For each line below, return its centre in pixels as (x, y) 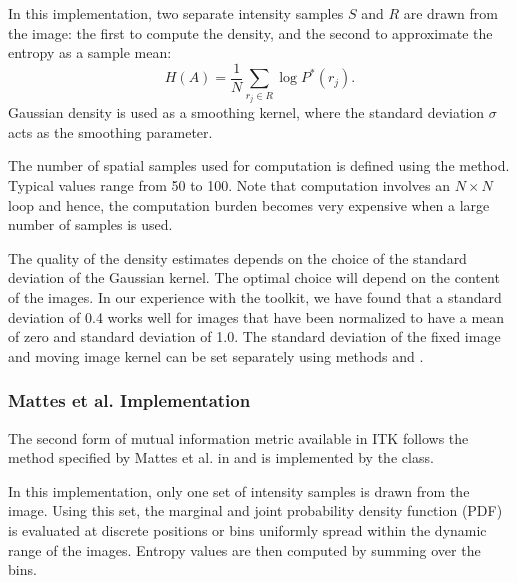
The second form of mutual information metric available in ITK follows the (238, 437)
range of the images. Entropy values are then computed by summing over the (244, 549)
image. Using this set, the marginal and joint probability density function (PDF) (255, 510)
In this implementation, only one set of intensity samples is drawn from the (239, 490)
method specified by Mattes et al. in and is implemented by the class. (221, 457)
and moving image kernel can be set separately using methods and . (216, 355)
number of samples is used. (90, 224)
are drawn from (450, 13)
